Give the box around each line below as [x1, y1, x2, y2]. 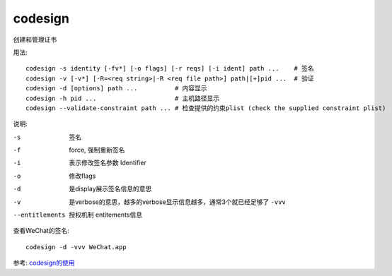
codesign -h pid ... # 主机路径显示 [25, 94, 220, 102]
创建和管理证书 [13, 35, 57, 44]
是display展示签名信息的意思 [69, 184, 152, 193]
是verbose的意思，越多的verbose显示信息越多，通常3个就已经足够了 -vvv [69, 198, 286, 206]
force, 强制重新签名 [69, 145, 125, 155]
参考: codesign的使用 [13, 258, 75, 268]
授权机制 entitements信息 [69, 210, 143, 219]
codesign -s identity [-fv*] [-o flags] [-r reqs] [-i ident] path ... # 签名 [25, 64, 314, 73]
